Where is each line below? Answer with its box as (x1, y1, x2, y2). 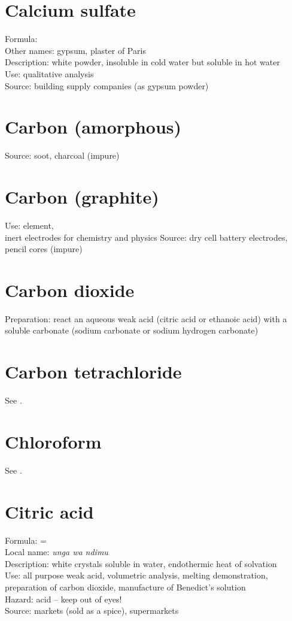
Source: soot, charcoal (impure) (5, 149, 120, 162)
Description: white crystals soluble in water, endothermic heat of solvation (5, 557, 277, 569)
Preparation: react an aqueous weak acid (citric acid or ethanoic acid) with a (5, 312, 287, 325)
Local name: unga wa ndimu (5, 546, 108, 558)
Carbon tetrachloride (5, 359, 182, 384)
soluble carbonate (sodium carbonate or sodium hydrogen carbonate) (5, 324, 258, 337)
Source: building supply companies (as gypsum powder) (5, 79, 209, 92)
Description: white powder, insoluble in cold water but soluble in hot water (5, 56, 280, 68)
